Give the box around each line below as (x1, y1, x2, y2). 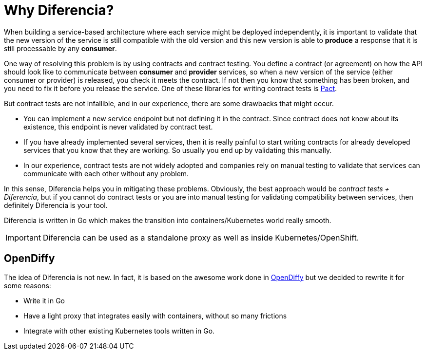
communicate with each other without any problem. (23, 169, 189, 178)
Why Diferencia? (4, 2, 114, 19)
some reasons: (4, 281, 51, 290)
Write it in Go (23, 296, 65, 305)
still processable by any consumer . (4, 44, 117, 53)
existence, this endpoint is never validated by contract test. (23, 122, 213, 131)
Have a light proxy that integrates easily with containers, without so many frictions (23, 311, 287, 320)
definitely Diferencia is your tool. (4, 201, 108, 209)
